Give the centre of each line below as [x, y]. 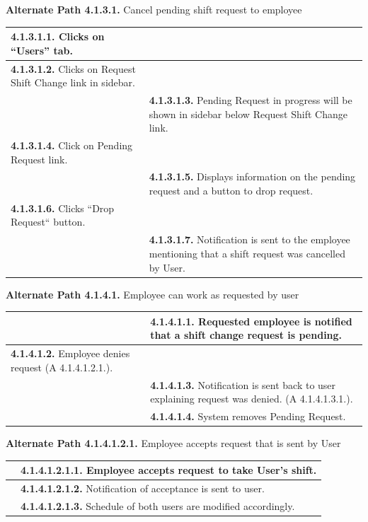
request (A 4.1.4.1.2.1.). [62, 367]
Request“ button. [48, 222]
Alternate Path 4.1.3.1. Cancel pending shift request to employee [154, 9]
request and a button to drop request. [231, 191]
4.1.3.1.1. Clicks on [58, 36]
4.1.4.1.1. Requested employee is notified [251, 321]
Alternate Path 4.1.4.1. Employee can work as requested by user [153, 294]
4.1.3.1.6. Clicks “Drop [63, 208]
